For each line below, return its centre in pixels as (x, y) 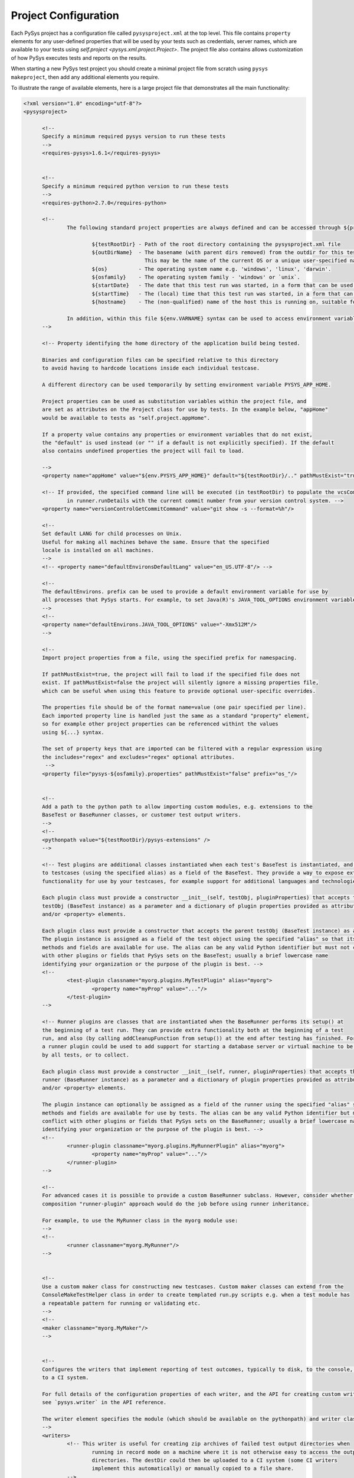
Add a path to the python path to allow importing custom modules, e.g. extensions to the (177, 807)
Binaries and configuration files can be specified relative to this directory (160, 360)
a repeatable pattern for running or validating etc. (122, 1303)
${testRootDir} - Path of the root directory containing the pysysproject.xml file (216, 244)
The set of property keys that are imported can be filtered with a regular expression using (182, 749)
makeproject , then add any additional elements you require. (85, 77)
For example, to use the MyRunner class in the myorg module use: (140, 1220)
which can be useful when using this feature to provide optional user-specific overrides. (179, 691)
